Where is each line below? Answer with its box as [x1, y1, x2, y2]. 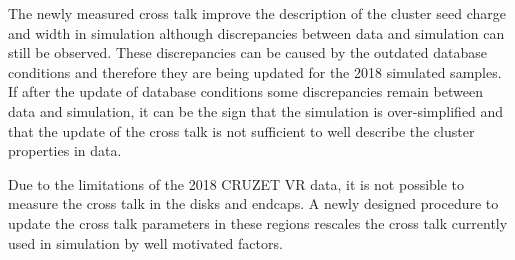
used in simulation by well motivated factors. [8, 232, 283, 253]
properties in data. [8, 140, 122, 161]
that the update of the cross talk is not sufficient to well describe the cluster [8, 120, 475, 141]
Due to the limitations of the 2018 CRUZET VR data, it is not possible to [8, 173, 465, 194]
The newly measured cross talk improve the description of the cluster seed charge [8, 3, 507, 23]
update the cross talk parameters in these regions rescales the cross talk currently [8, 212, 508, 233]
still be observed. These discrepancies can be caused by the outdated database [8, 42, 487, 63]
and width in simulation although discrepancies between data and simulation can [8, 22, 505, 43]
